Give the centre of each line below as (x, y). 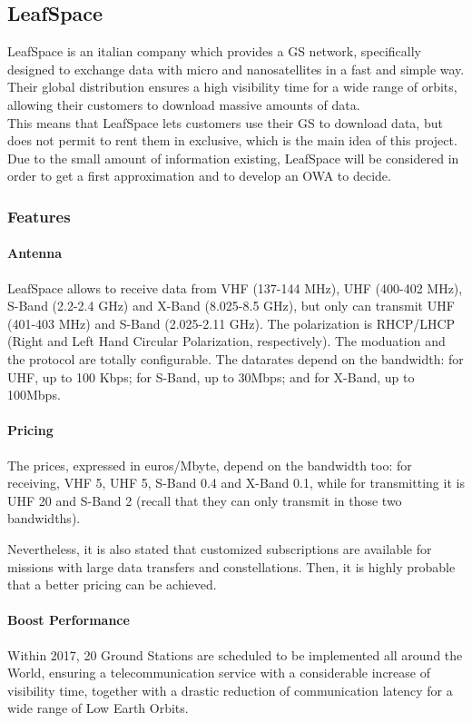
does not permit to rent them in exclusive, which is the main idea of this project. (232, 140)
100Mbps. (34, 395)
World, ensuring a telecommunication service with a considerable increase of (219, 673)
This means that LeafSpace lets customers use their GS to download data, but (225, 122)
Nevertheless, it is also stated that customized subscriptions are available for (220, 548)
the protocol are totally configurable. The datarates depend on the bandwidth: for (236, 358)
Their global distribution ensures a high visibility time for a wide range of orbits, (232, 87)
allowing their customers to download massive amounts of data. (184, 104)
